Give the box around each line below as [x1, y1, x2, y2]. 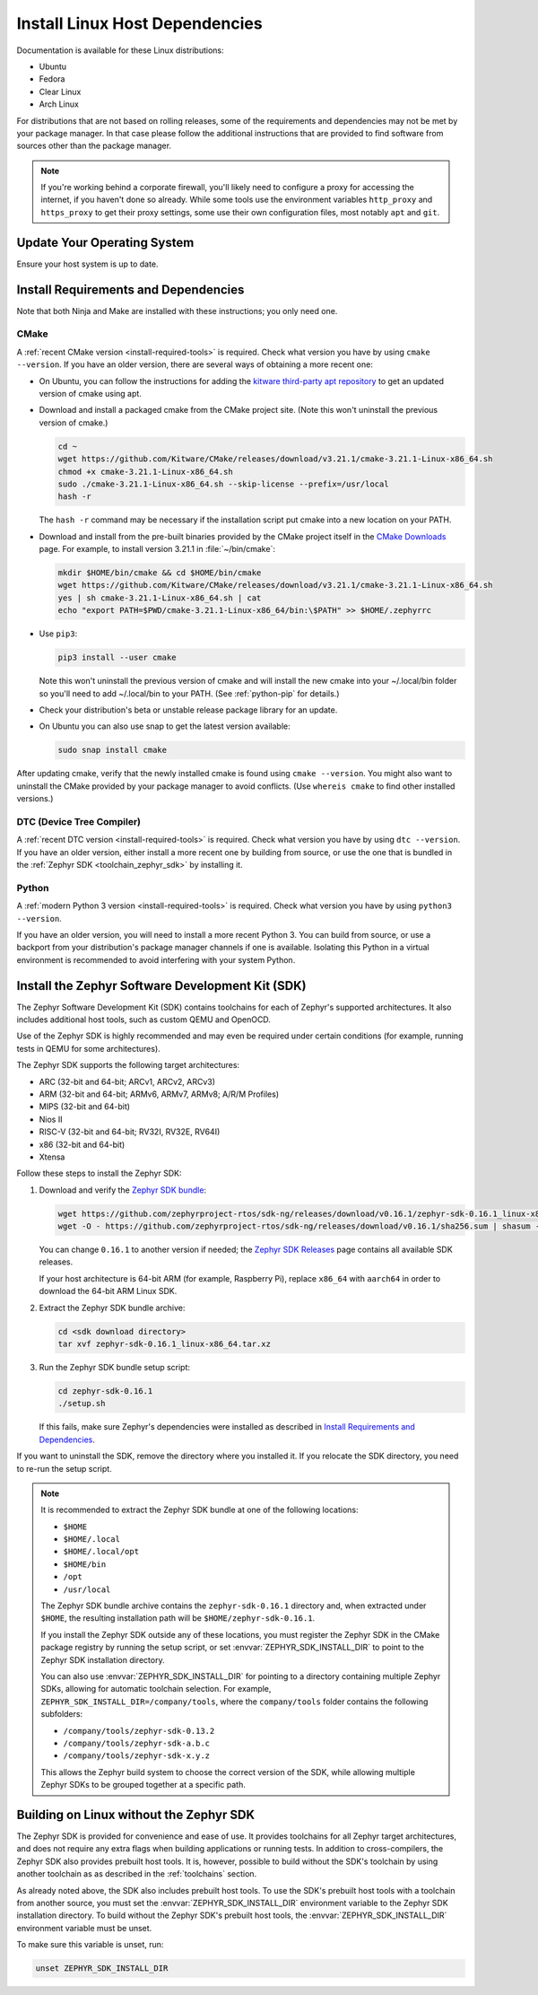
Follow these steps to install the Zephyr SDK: [16, 1168, 183, 1179]
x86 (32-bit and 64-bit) [39, 1139, 126, 1150]
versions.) [16, 793, 54, 804]
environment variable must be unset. [16, 1922, 152, 1933]
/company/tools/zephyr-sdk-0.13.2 [63, 1726, 215, 1736]
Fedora [39, 74, 65, 84]
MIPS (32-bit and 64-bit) [39, 1101, 130, 1112]
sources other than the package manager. [16, 140, 172, 152]
